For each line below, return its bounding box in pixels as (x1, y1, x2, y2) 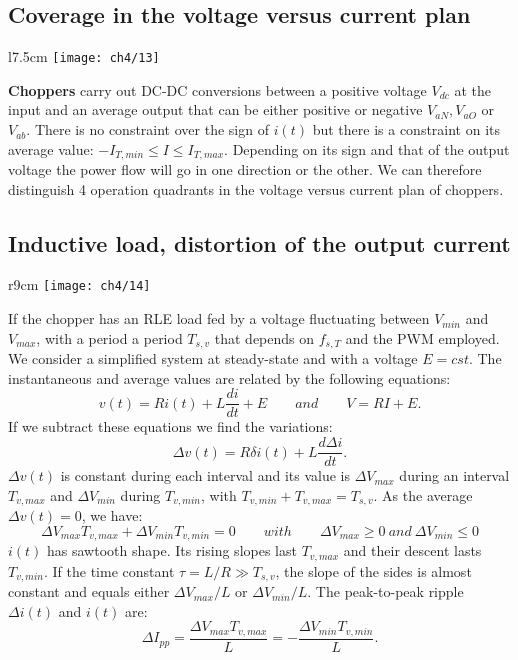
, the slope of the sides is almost (275, 560, 472, 581)
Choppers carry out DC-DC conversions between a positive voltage (8, 79, 427, 100)
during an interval (399, 465, 510, 486)
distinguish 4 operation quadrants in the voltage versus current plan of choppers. (8, 178, 504, 199)
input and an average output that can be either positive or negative (8, 99, 423, 120)
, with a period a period (36, 327, 183, 348)
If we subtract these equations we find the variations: (8, 416, 333, 437)
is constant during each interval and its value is (60, 465, 350, 486)
